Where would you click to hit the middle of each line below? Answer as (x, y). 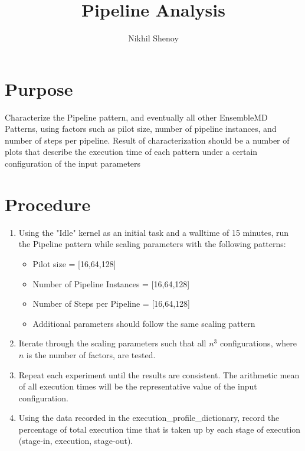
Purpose (39, 88)
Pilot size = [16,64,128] (74, 263)
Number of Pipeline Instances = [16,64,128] (111, 283)
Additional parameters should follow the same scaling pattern (144, 323)
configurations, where (258, 343)
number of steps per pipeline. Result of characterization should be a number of (147, 140)
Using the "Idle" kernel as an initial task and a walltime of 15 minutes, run (154, 232)
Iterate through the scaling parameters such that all (112, 343)
